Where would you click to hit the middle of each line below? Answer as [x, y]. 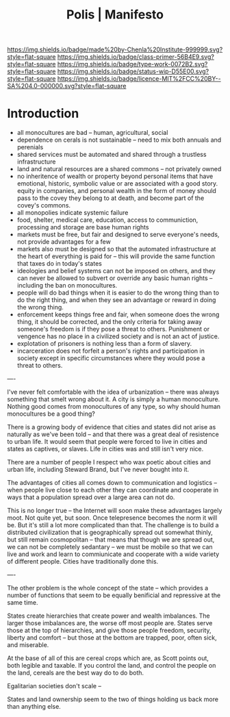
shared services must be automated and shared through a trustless [112, 155]
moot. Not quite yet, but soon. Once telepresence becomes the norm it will [112, 518]
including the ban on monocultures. [67, 286]
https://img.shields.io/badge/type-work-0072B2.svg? [132, 64]
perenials [30, 147]
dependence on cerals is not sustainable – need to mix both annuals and [119, 140]
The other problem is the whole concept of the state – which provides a [108, 588]
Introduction [43, 114]
